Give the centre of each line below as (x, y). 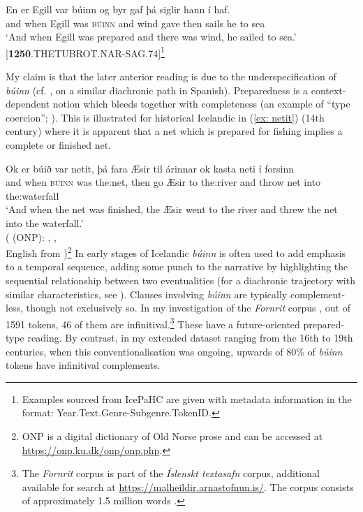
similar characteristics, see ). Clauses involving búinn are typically (147, 294)
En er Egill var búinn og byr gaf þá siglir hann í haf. (118, 9)
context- (328, 90)
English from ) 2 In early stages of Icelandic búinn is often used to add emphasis (176, 252)
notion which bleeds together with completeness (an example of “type (201, 104)
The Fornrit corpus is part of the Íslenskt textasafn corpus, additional (171, 473)
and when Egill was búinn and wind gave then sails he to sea (135, 23)
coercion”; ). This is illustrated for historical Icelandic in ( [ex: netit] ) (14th (165, 117)
